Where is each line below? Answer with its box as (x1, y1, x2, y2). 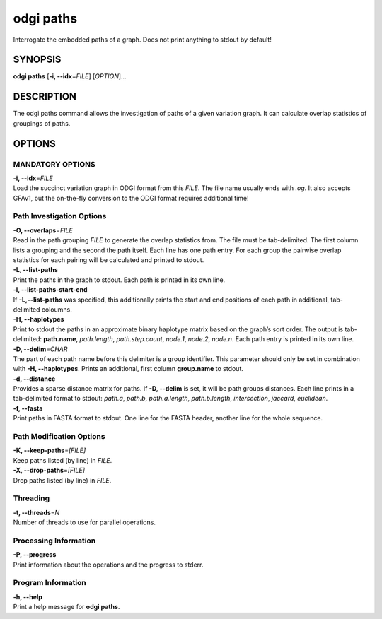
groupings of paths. (13, 119, 71, 127)
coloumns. (41, 305, 72, 314)
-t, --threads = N (13, 508, 60, 517)
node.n (212, 335, 233, 343)
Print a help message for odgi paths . (13, 603, 120, 611)
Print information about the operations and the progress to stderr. (13, 560, 204, 569)
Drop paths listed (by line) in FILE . (13, 476, 112, 484)
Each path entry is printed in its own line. (235, 335, 354, 343)
